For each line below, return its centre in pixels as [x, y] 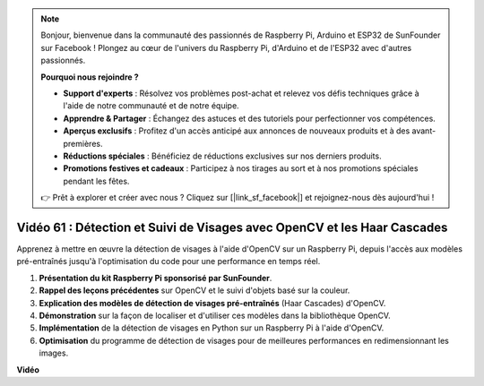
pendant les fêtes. [96, 181]
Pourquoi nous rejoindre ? [90, 77]
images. [54, 353]
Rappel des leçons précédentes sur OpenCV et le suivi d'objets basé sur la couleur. [194, 290]
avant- [424, 131]
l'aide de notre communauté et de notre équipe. [151, 106]
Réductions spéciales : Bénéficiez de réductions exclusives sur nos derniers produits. [222, 156]
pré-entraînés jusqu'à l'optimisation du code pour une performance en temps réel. [169, 262]
